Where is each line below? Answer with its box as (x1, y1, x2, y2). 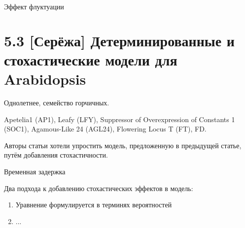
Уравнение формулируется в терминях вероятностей (15, 199, 172, 210)
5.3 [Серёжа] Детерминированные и (4, 30, 235, 50)
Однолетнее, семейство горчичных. (4, 98, 109, 108)
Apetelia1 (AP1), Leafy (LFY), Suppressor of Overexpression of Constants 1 (4, 114, 235, 124)
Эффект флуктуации (4, 1, 64, 11)
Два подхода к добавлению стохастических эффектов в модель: (4, 183, 193, 193)
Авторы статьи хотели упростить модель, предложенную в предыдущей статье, (4, 140, 242, 150)
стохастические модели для (4, 49, 177, 69)
